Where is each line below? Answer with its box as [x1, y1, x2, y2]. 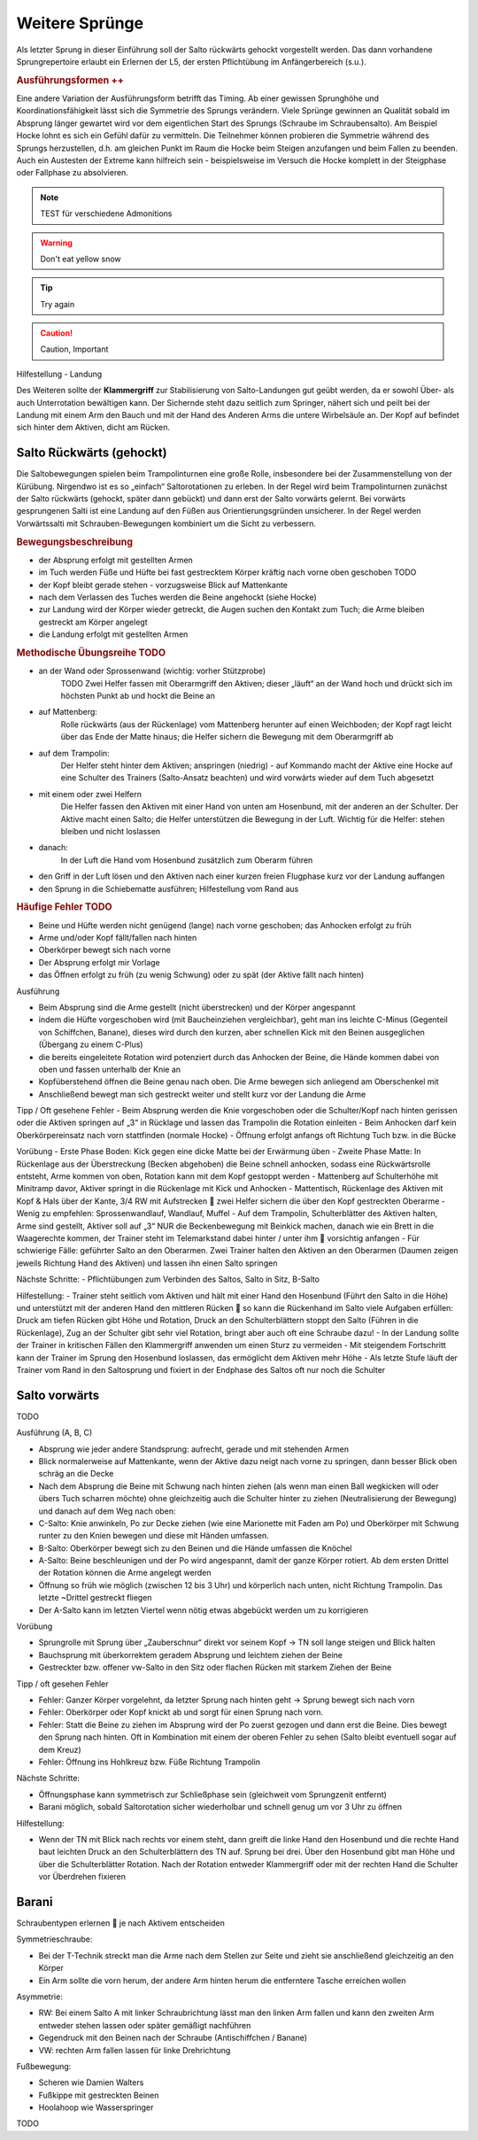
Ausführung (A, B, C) [16, 1427, 93, 1438]
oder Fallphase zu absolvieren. [16, 167, 128, 178]
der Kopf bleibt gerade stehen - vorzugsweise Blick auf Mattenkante [38, 579, 288, 590]
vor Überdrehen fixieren [38, 1872, 127, 1882]
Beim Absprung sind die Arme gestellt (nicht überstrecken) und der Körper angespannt [38, 1002, 356, 1012]
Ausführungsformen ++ [16, 74, 124, 86]
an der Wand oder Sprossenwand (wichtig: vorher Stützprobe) [38, 665, 266, 677]
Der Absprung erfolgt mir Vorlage [38, 957, 161, 967]
